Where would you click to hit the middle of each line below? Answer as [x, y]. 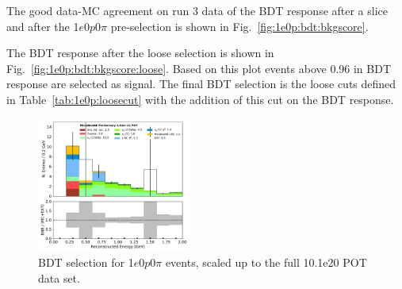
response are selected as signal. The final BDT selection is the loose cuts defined [201, 84]
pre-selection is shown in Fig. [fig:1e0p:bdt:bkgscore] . [239, 26]
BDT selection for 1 [86, 262]
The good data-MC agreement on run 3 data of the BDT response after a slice [197, 10]
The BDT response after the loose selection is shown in [140, 53]
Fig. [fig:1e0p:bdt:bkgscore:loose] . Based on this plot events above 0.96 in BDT [199, 68]
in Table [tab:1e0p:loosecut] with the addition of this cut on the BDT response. [200, 99]
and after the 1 [43, 26]
